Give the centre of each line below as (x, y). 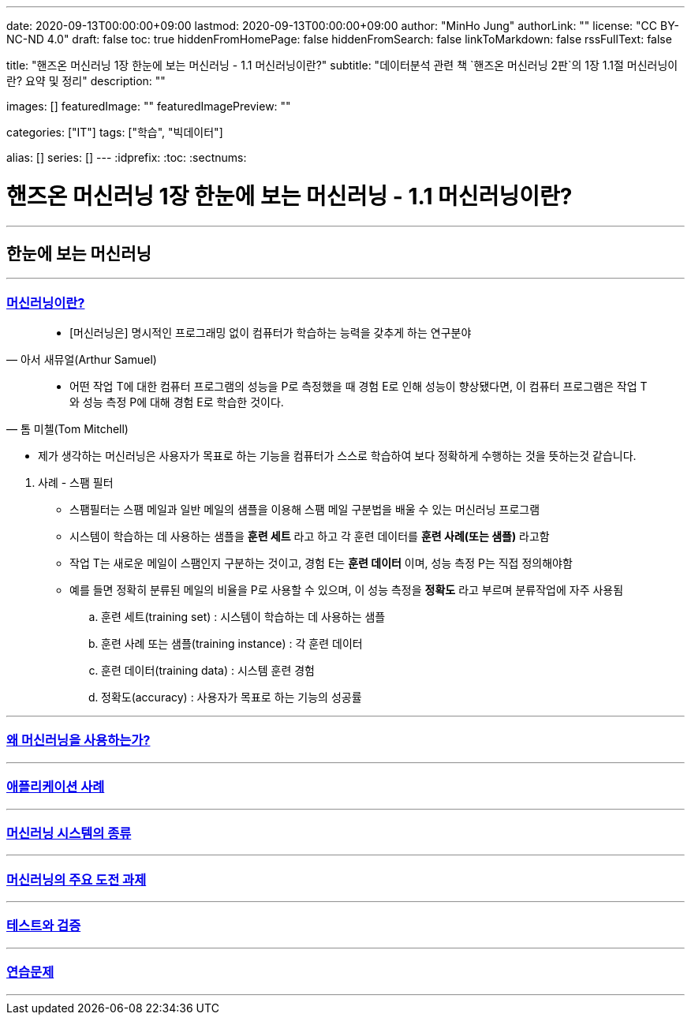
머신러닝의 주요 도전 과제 (77, 879)
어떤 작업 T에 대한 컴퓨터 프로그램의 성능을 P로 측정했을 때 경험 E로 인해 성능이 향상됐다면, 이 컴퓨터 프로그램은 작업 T (359, 387)
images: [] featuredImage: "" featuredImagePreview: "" (149, 106)
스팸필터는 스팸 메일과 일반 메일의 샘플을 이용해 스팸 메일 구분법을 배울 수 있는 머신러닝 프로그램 (305, 510)
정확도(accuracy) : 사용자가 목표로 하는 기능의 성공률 (232, 697)
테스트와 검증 (44, 926)
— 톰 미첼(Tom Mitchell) (67, 429)
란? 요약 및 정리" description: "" (86, 81)
